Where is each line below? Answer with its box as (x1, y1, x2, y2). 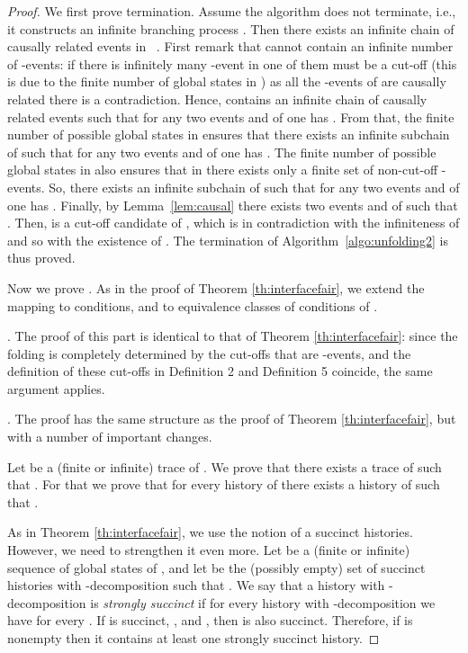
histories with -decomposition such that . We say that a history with (7, 576, 385, 595)
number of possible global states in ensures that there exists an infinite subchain (7, 125, 450, 144)
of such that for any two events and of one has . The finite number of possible (7, 142, 436, 161)
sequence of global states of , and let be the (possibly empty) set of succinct (7, 558, 426, 577)
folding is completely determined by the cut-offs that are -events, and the (7, 344, 411, 362)
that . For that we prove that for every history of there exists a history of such (7, 475, 440, 494)
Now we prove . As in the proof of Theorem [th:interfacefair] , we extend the (7, 278, 425, 297)
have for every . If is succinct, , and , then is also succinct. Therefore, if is (7, 611, 413, 630)
